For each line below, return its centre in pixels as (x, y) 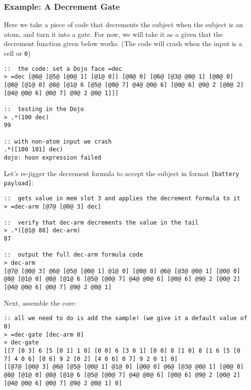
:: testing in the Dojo (44, 109)
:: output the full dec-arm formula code (74, 255)
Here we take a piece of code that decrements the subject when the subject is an (124, 24)
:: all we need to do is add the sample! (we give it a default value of (126, 318)
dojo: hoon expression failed (53, 157)
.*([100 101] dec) (33, 150)
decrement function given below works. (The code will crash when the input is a (123, 43)
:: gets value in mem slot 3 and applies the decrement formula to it (122, 198)
